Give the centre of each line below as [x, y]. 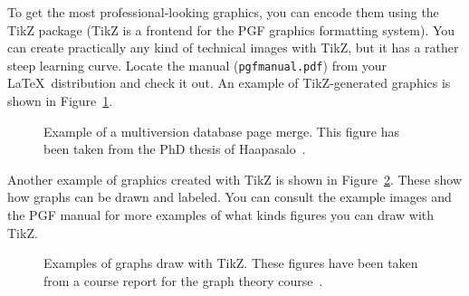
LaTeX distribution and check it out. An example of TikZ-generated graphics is [229, 83]
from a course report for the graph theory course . [183, 280]
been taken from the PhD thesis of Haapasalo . [175, 149]
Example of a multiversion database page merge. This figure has [221, 131]
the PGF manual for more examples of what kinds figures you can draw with [221, 215]
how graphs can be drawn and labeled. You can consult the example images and [230, 197]
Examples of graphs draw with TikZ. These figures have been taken [231, 263]
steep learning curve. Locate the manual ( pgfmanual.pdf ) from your [197, 65]
